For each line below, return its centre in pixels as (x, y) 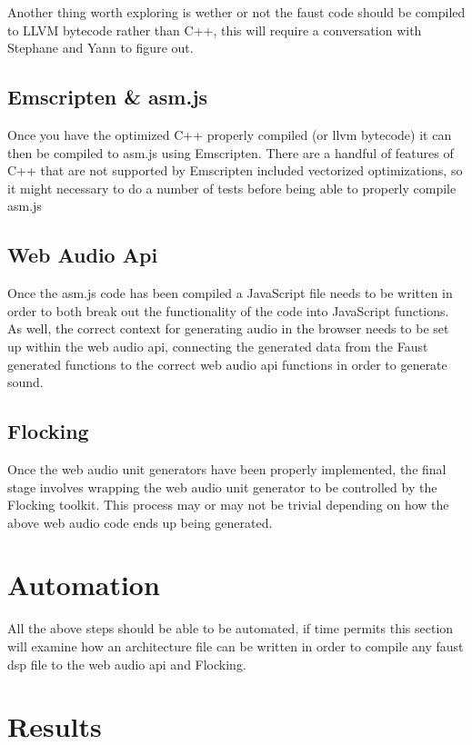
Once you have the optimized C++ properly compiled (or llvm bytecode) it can (230, 134)
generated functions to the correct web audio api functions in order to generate (227, 364)
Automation (84, 585)
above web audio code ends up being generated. (140, 522)
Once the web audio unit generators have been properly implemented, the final (227, 468)
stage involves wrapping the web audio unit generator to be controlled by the (222, 487)
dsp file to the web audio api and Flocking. (127, 664)
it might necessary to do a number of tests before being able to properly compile (232, 188)
